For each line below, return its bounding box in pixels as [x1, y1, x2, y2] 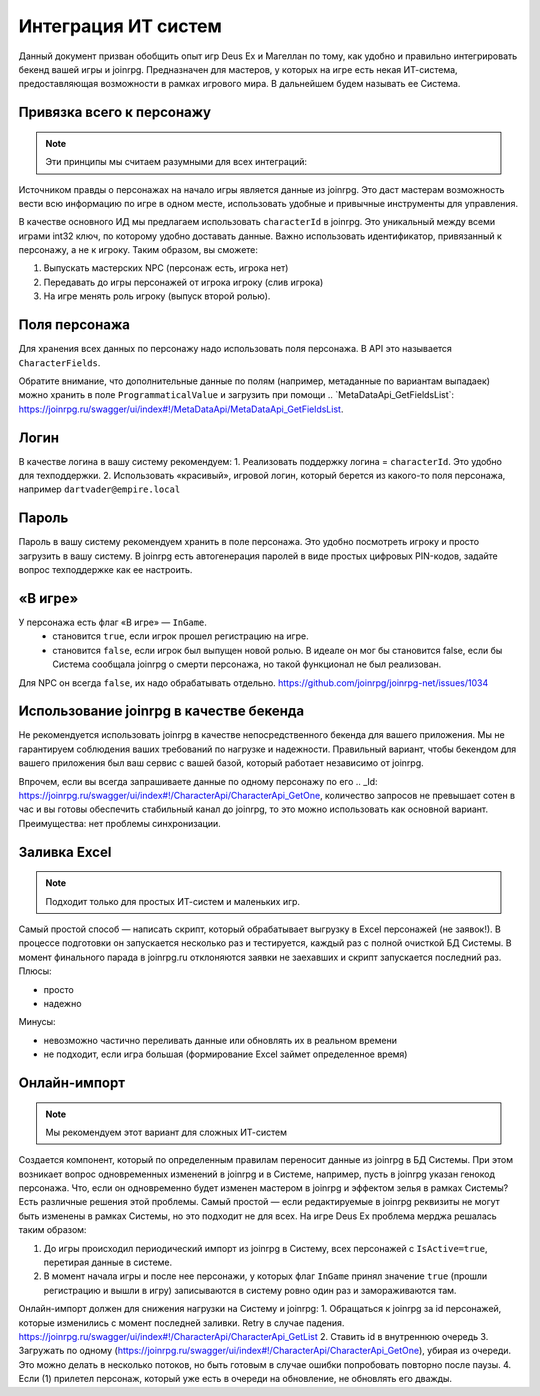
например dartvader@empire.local [18, 483, 181, 495]
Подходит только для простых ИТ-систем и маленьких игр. [45, 895, 300, 907]
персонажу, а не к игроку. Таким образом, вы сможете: [18, 244, 259, 256]
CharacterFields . [18, 356, 101, 369]
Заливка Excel [18, 843, 112, 860]
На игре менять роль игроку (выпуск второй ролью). [43, 290, 271, 302]
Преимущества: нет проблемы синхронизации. [18, 817, 221, 829]
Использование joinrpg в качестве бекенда [18, 703, 305, 720]
